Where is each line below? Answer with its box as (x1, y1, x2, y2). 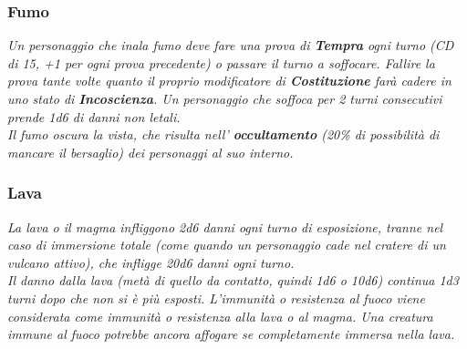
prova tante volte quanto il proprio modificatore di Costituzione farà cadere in (7, 71, 451, 90)
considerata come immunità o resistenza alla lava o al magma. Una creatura (7, 306, 433, 325)
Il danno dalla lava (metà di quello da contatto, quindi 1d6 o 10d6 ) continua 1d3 (7, 271, 459, 290)
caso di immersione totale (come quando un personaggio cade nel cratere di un (7, 235, 446, 254)
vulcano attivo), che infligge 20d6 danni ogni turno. (7, 252, 295, 272)
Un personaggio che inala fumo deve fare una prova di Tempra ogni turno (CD (7, 36, 454, 55)
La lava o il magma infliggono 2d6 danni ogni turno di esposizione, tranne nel (7, 217, 443, 236)
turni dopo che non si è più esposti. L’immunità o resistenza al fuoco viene (7, 288, 425, 307)
